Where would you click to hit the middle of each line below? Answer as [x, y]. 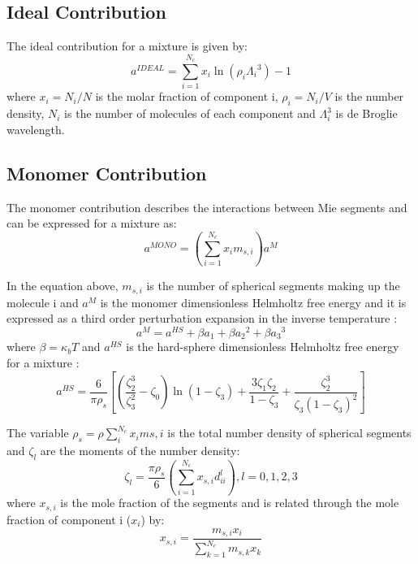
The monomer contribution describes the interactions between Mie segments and [207, 207]
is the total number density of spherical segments [289, 433]
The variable [38, 433]
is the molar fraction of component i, [187, 96]
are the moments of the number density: [140, 451]
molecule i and [43, 302]
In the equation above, [62, 286]
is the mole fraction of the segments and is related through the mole [230, 503]
